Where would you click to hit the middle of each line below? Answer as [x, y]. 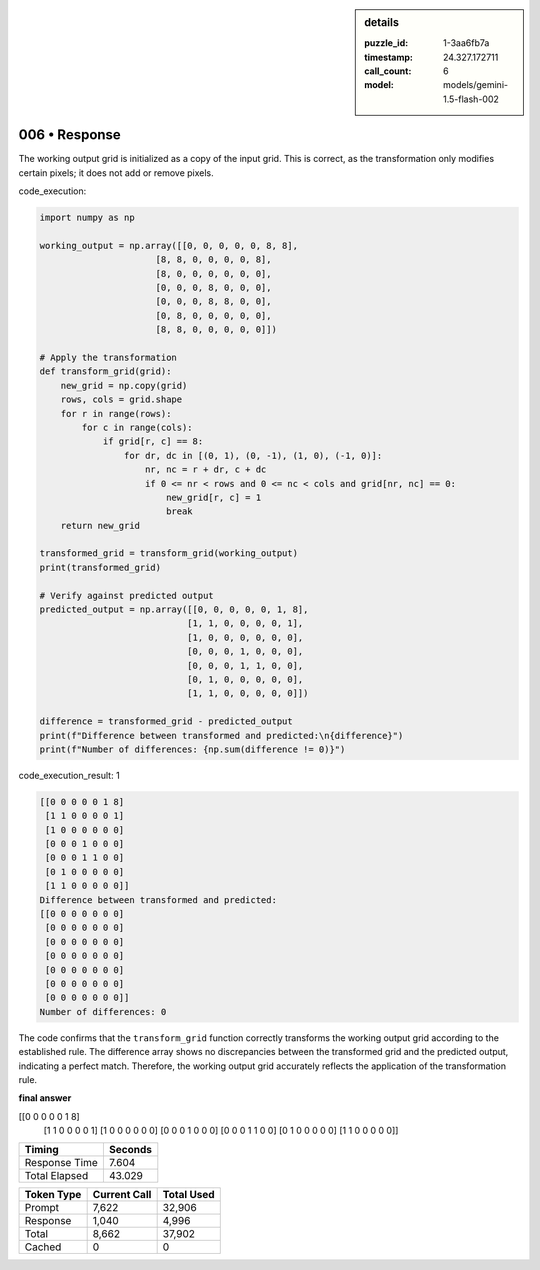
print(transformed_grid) [100, 567]
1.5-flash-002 [471, 99]
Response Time [61, 1163]
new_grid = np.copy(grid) [124, 385]
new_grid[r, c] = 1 [213, 497]
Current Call [122, 1195]
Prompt [42, 1208]
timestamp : [389, 57]
